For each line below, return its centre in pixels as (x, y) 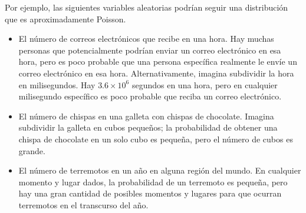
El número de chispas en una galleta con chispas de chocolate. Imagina (146, 116)
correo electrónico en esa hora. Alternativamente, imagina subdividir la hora (156, 73)
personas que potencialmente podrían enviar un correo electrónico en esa (150, 50)
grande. (32, 150)
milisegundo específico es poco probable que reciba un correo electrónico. (150, 96)
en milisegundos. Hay (57, 84)
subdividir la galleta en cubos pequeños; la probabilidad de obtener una (148, 127)
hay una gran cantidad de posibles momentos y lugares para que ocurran (150, 193)
